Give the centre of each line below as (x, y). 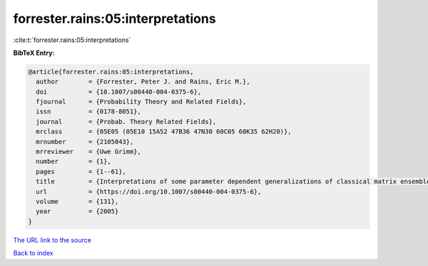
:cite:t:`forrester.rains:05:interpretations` (72, 40)
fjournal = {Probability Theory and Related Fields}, (141, 102)
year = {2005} (77, 211)
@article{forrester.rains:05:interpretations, (111, 72)
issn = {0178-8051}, (89, 112)
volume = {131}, (77, 201)
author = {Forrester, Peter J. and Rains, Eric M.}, (143, 82)
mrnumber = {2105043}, (85, 142)
